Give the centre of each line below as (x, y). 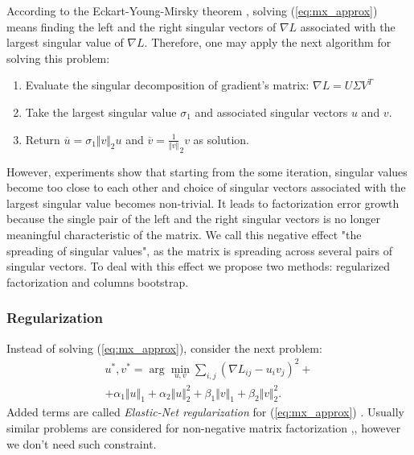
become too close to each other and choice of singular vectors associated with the (206, 187)
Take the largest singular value (101, 112)
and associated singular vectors (271, 112)
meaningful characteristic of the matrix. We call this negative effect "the (184, 235)
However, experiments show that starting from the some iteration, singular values (207, 171)
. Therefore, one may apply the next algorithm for (268, 42)
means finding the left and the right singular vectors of (141, 26)
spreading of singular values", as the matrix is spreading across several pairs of (199, 250)
